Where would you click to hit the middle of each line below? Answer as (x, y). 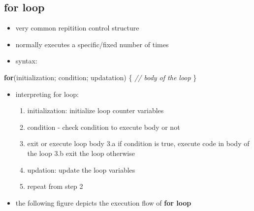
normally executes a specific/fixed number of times (92, 44)
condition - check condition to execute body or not (104, 127)
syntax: (26, 61)
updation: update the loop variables (81, 169)
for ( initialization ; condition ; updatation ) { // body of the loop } (100, 77)
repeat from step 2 (55, 186)
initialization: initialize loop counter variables (95, 110)
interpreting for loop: (47, 94)
